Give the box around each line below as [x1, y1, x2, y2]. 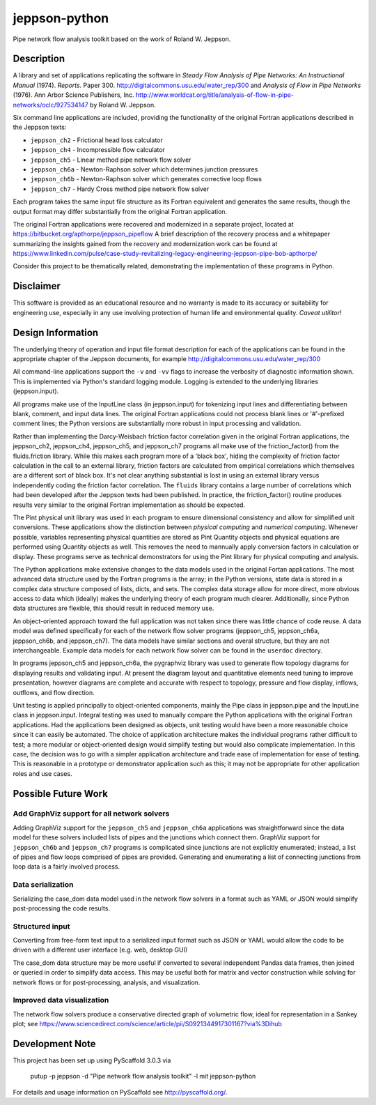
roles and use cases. [13, 769, 72, 777]
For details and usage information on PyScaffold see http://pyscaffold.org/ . [13, 1088, 228, 1096]
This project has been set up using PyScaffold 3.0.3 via [13, 1056, 171, 1065]
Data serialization [13, 880, 74, 890]
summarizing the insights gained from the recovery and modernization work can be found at [13, 239, 278, 247]
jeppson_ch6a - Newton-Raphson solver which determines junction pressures [30, 165, 258, 174]
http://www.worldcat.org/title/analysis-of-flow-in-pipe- [136, 91, 294, 99]
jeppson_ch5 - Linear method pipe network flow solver [30, 155, 191, 164]
